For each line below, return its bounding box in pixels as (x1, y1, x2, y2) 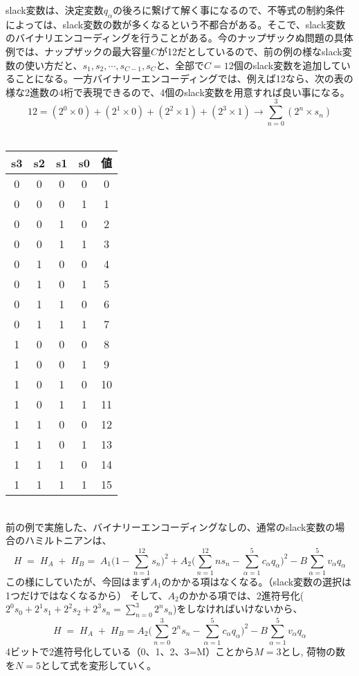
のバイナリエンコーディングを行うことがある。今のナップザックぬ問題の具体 (6, 30, 353, 45)
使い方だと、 (24, 57, 83, 72)
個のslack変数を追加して (233, 57, 341, 72)
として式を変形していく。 (40, 657, 157, 672)
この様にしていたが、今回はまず (6, 574, 151, 588)
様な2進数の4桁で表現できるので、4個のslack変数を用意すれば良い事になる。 (6, 84, 350, 99)
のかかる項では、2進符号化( (178, 588, 304, 602)
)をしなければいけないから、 (172, 601, 303, 616)
